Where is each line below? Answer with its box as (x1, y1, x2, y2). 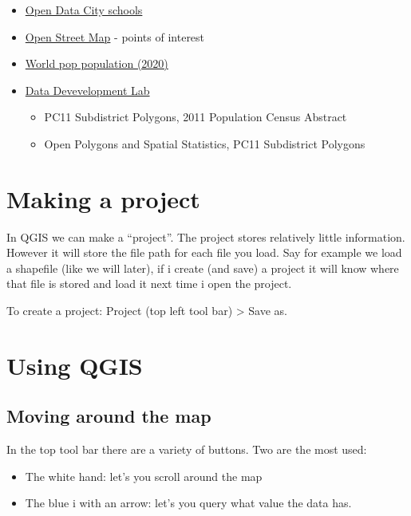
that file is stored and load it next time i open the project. (6, 275, 292, 292)
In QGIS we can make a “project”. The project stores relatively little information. (6, 228, 405, 245)
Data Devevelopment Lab (25, 81, 150, 98)
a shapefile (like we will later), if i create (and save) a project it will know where (6, 259, 399, 276)
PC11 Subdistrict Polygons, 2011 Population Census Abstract (44, 108, 347, 125)
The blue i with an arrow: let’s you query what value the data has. (25, 494, 352, 511)
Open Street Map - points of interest (25, 28, 205, 45)
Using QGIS (6, 349, 143, 381)
